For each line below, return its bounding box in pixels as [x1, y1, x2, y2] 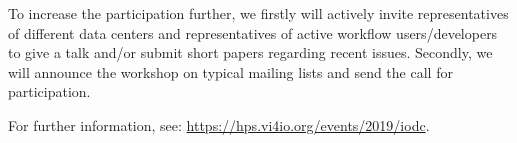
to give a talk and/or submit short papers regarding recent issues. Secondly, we [8, 42, 493, 63]
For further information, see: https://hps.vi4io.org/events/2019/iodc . [8, 114, 430, 135]
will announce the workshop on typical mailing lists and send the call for [8, 61, 453, 82]
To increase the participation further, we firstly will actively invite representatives [8, 3, 509, 23]
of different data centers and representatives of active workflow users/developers [8, 22, 498, 43]
